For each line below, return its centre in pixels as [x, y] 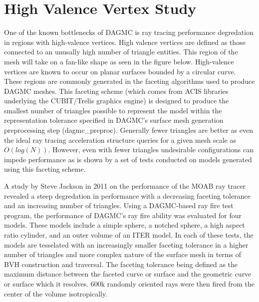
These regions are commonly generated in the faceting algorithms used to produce [129, 81]
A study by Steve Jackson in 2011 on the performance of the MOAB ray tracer [125, 186]
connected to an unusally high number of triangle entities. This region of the [121, 52]
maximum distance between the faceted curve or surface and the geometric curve [128, 274]
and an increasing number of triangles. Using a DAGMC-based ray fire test [119, 205]
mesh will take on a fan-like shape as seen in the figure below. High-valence [119, 61]
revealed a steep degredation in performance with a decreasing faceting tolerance [127, 195]
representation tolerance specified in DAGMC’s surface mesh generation [114, 120]
